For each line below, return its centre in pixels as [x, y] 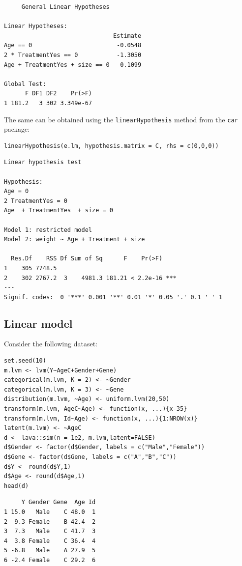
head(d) [16, 486]
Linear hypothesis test [43, 162]
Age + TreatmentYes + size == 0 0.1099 [73, 65]
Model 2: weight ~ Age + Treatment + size [75, 240]
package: [17, 129]
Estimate [127, 36]
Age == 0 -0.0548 [73, 45]
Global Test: [25, 84]
